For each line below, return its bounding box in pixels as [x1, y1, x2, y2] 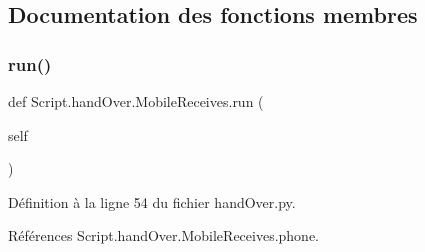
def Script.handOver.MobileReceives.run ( [8, 91, 264, 111]
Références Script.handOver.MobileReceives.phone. [8, 225, 320, 246]
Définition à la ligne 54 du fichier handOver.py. [8, 191, 296, 212]
